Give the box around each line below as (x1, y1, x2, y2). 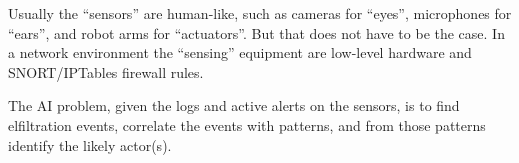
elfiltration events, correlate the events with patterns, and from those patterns (8, 114, 486, 135)
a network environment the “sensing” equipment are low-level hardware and (8, 42, 472, 63)
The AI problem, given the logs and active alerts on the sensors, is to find (8, 95, 460, 116)
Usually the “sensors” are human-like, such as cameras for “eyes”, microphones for (8, 3, 512, 23)
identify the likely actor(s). (8, 134, 172, 155)
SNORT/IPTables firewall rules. (8, 61, 204, 82)
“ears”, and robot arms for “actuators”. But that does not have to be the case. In (8, 22, 505, 43)
